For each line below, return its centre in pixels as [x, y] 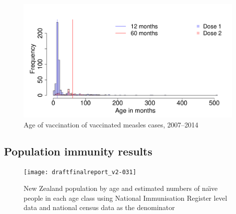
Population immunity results [78, 151]
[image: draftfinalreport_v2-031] [80, 172]
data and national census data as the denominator [99, 207]
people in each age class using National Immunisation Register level [125, 198]
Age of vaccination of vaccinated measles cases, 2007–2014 [111, 124]
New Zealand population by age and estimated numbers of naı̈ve [121, 188]
